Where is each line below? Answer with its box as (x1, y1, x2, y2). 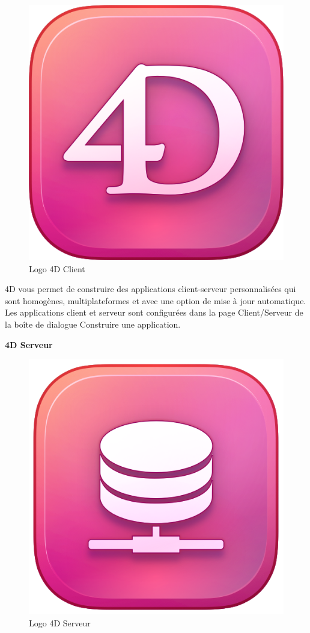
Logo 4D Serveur (29, 616, 91, 629)
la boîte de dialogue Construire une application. (5, 317, 181, 330)
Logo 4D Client (29, 262, 85, 275)
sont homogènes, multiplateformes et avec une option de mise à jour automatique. (5, 294, 306, 307)
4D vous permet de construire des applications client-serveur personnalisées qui (5, 282, 296, 295)
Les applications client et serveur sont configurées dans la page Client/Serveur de (5, 306, 303, 319)
